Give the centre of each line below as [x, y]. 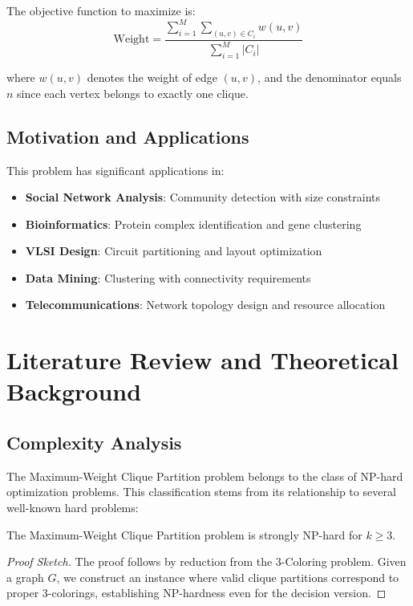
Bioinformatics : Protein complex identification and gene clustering [193, 224]
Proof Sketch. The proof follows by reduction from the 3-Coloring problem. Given [206, 561]
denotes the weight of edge [152, 77]
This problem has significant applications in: [115, 170]
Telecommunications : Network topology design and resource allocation [205, 305]
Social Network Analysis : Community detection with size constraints [203, 197]
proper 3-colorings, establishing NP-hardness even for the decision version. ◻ [196, 593]
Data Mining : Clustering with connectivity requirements [168, 277]
